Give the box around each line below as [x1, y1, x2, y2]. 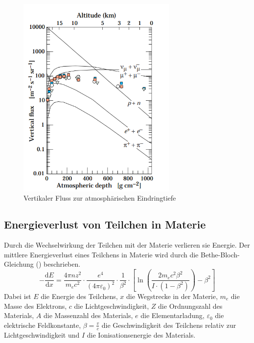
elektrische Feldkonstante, [4, 320, 81, 330]
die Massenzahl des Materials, [44, 310, 133, 320]
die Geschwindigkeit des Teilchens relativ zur [101, 320, 236, 330]
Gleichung [4, 259, 34, 269]
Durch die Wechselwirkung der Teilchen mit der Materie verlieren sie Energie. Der [4, 240, 250, 250]
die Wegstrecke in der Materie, [126, 291, 218, 301]
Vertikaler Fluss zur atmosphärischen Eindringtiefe [23, 193, 176, 203]
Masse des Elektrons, [4, 300, 67, 311]
